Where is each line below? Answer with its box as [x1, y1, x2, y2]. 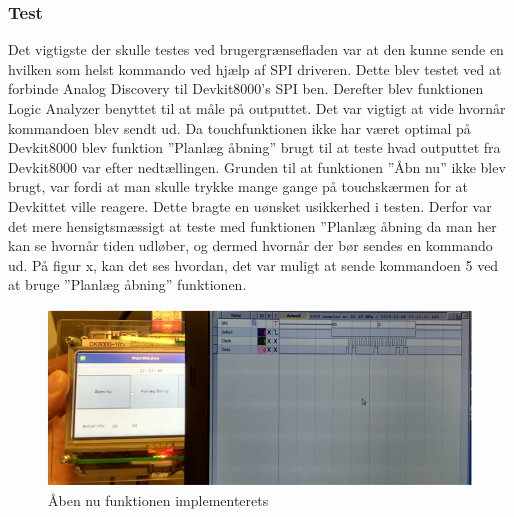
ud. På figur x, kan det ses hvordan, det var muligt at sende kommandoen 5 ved [8, 254, 499, 275]
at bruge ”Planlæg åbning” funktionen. [8, 274, 247, 295]
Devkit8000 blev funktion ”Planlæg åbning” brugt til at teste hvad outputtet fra [8, 137, 501, 158]
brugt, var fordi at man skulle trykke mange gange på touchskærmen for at [8, 176, 469, 197]
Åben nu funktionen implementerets [48, 490, 269, 511]
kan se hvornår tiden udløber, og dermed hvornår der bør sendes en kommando [8, 235, 493, 256]
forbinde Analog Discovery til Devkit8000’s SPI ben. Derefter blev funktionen [8, 78, 484, 99]
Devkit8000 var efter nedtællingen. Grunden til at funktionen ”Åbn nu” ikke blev [8, 156, 506, 177]
